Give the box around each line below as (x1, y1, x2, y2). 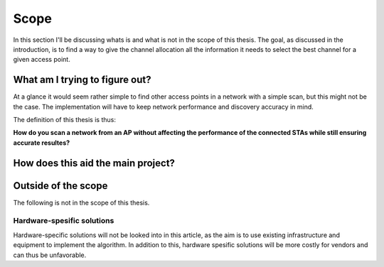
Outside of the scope (13, 180, 108, 192)
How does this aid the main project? (13, 157, 176, 169)
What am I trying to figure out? (13, 74, 151, 86)
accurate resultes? (13, 138, 70, 147)
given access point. (13, 55, 70, 64)
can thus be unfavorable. (13, 251, 87, 259)
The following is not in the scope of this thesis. (13, 198, 150, 207)
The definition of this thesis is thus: (13, 116, 117, 124)
